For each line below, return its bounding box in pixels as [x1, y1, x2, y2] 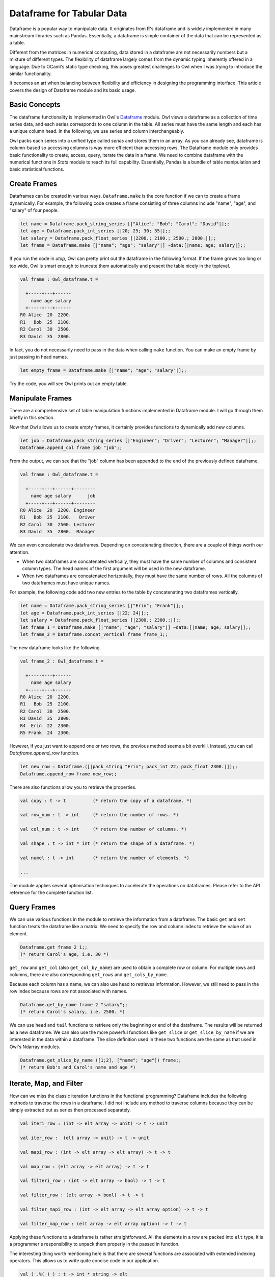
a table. [9, 40, 25, 46]
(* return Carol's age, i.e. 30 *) [20, 951, 109, 957]
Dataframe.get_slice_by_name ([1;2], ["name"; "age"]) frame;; [20, 1057, 182, 1063]
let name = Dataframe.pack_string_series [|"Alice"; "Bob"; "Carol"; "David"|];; [20, 221, 230, 227]
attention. [9, 549, 30, 555]
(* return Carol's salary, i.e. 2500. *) [20, 1009, 125, 1015]
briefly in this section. [9, 414, 55, 421]
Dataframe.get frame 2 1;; [20, 944, 88, 950]
